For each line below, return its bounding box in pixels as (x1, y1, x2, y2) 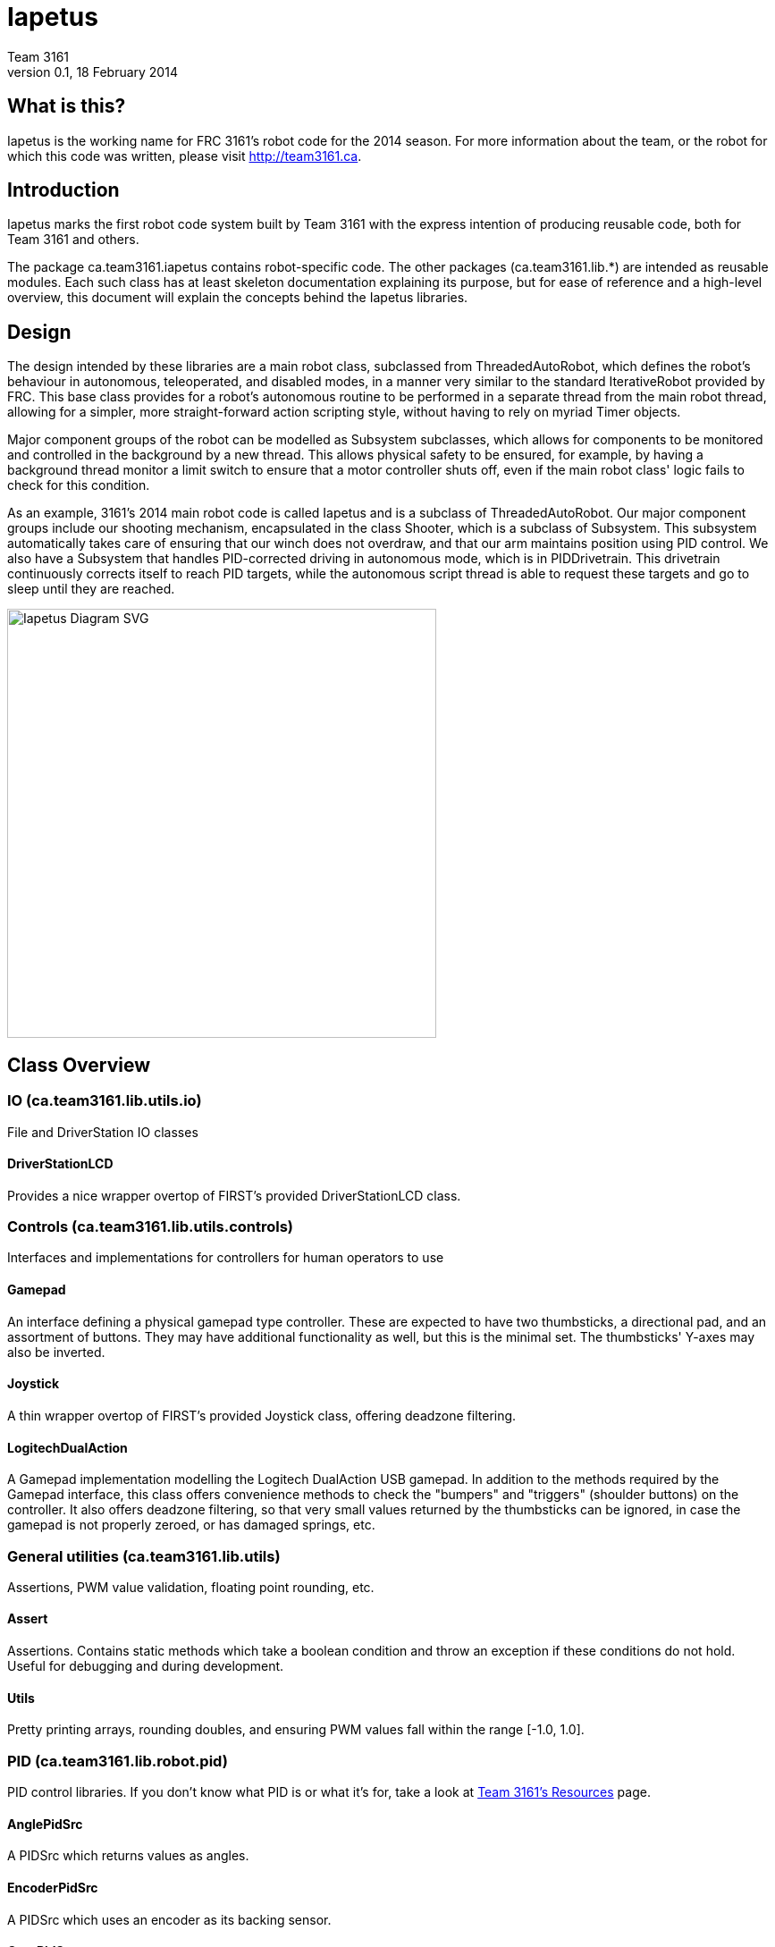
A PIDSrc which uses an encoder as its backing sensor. (7, 1911, 332, 1927)
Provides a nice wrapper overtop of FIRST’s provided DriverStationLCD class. (7, 1187, 461, 1203)
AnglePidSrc (7, 1816, 83, 1832)
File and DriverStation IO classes (7, 1124, 198, 1140)
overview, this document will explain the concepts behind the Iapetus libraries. (7, 290, 468, 306)
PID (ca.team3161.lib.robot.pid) (7, 1751, 228, 1770)
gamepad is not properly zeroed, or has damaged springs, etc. (7, 1517, 375, 1533)
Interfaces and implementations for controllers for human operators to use (7, 1250, 444, 1266)
